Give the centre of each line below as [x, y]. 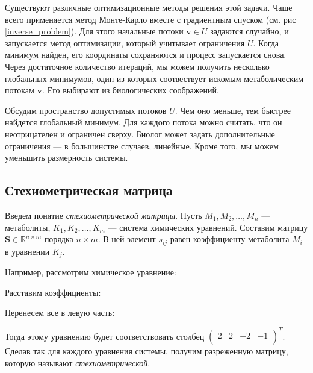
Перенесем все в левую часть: [60, 312]
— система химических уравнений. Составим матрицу [208, 227]
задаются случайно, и [249, 31]
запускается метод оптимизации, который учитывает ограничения [125, 42]
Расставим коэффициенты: [53, 292]
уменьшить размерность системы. [67, 158]
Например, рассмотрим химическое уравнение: [91, 272]
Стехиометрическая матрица [89, 190]
